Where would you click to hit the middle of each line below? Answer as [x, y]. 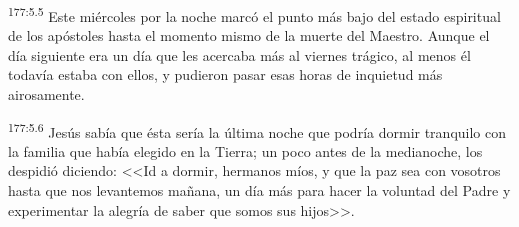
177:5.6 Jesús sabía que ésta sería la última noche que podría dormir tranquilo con [257, 130]
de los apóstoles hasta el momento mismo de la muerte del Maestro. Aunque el [249, 35]
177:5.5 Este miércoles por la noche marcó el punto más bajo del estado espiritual [254, 14]
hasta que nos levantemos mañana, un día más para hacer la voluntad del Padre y [259, 190]
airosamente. [46, 94]
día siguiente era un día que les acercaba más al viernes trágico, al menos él [239, 54]
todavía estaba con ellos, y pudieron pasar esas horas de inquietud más [225, 74]
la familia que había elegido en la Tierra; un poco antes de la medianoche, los [245, 150]
